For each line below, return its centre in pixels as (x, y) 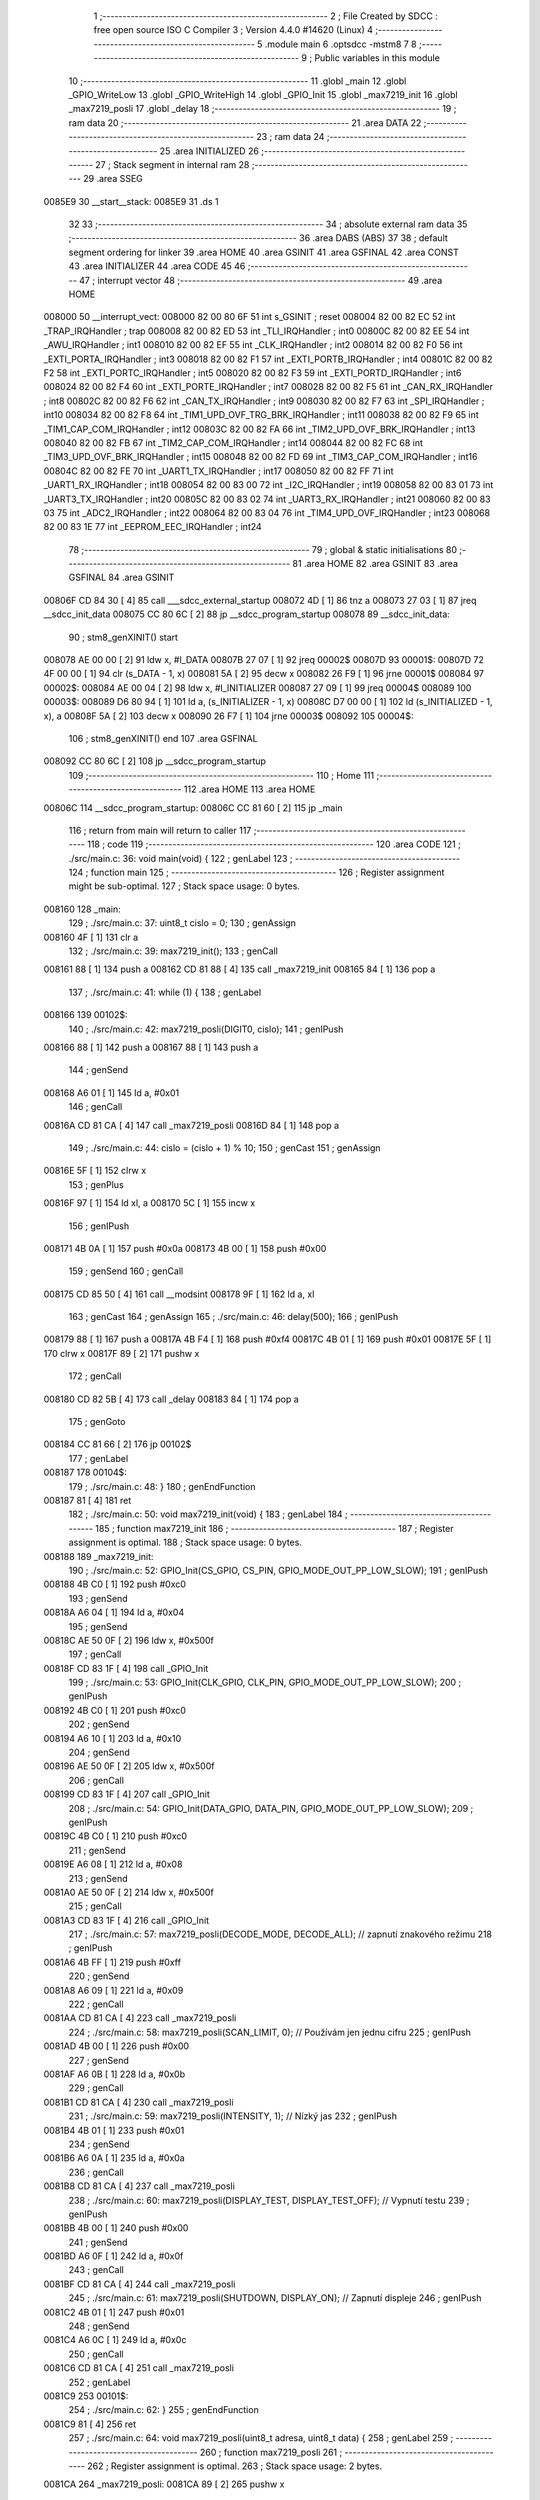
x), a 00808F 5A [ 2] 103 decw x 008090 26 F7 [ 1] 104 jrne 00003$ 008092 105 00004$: (228, 716)
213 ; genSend (98, 1878)
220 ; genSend (99, 1976)
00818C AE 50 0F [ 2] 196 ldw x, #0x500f (129, 1640)
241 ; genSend (98, 2242)
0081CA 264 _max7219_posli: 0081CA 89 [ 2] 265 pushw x (164, 2484)
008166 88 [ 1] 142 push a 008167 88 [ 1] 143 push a (151, 1047)
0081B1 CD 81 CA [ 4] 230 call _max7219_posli (138, 2102)
